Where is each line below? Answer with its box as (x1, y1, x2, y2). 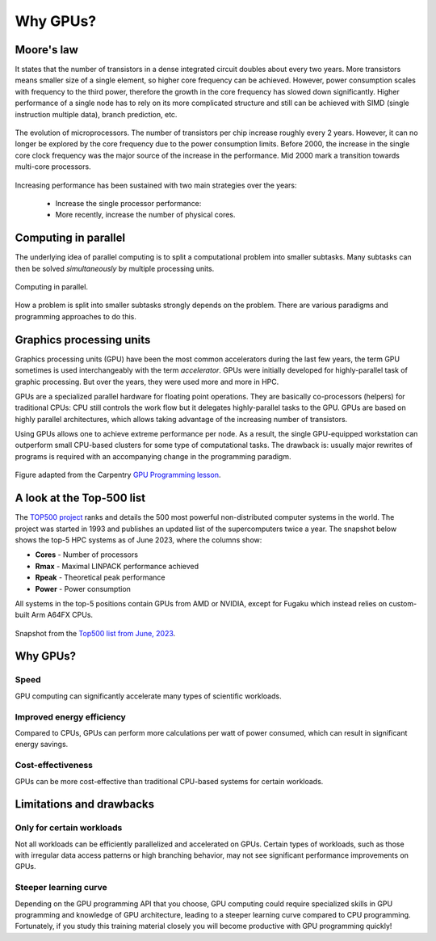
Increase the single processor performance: (55, 198, 202, 208)
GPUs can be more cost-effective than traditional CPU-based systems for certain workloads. (15, 776, 324, 786)
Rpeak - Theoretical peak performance (35, 572, 166, 582)
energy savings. (15, 740, 69, 749)
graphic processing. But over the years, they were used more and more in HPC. (15, 377, 279, 386)
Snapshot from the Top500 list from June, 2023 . (15, 628, 176, 638)
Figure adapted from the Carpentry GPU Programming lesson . (15, 470, 221, 480)
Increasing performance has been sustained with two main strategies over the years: (15, 180, 298, 190)
